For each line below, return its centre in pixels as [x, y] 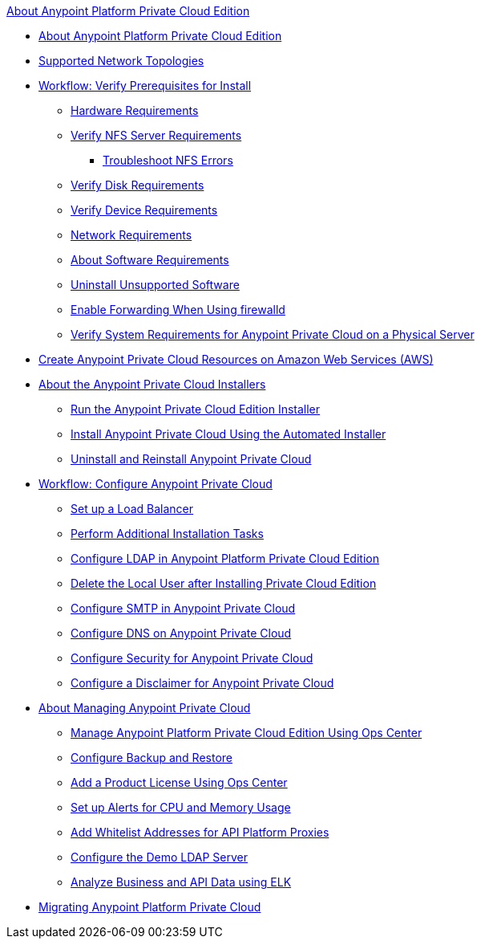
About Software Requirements [150, 260]
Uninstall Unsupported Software [155, 285]
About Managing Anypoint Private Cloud [145, 708]
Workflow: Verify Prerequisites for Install [145, 86]
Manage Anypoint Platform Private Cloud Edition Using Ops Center [247, 733]
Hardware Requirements [135, 110]
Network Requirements [131, 235]
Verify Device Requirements [144, 210]
